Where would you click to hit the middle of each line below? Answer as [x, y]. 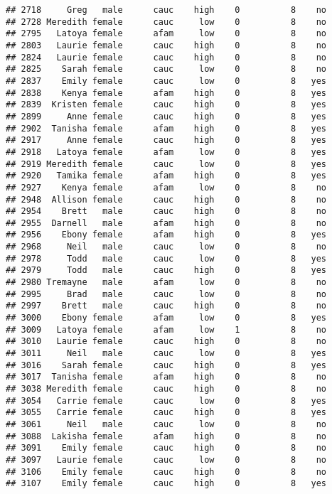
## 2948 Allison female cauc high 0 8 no [166, 199]
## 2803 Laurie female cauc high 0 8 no [166, 45]
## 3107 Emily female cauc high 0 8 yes [166, 484]
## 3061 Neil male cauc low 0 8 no [166, 424]
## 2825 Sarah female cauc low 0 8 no [166, 69]
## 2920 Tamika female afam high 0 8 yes [166, 176]
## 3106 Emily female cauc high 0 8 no [166, 472]
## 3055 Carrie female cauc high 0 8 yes [166, 413]
